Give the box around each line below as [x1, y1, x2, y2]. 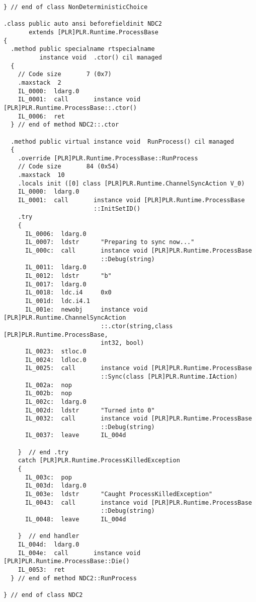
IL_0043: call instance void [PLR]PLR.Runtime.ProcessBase [25, 499, 252, 506]
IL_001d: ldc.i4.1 [25, 297, 90, 305]
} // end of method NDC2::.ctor [11, 121, 119, 129]
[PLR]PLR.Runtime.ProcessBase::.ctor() [4, 104, 137, 111]
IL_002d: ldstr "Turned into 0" [25, 406, 155, 414]
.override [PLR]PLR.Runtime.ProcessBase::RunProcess [18, 154, 198, 162]
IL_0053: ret [18, 566, 65, 573]
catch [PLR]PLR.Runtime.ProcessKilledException [18, 457, 180, 464]
